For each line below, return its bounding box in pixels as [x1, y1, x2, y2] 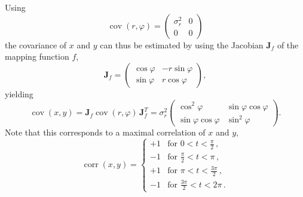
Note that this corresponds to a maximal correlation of [5, 126, 206, 138]
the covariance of [5, 38, 67, 51]
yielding [5, 87, 33, 100]
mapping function [5, 50, 69, 63]
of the [277, 38, 299, 51]
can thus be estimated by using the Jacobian [100, 38, 264, 51]
